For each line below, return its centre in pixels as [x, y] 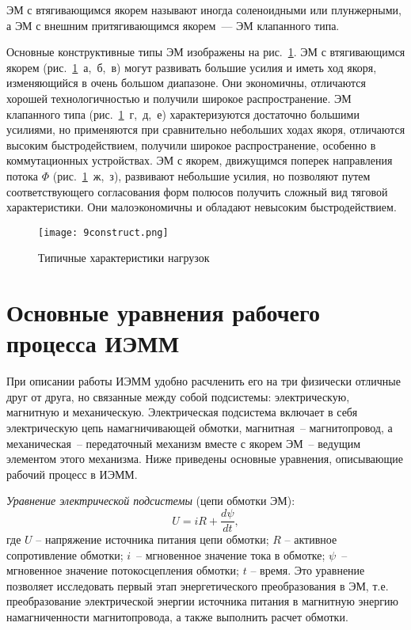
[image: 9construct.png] [103, 232]
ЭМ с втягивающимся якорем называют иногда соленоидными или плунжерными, [204, 9]
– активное [311, 539]
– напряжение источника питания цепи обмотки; [152, 539]
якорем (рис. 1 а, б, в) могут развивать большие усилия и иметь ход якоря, [192, 67]
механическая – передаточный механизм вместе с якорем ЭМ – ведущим [184, 443]
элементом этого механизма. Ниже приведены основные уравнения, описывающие [205, 459]
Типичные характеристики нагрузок [124, 258]
